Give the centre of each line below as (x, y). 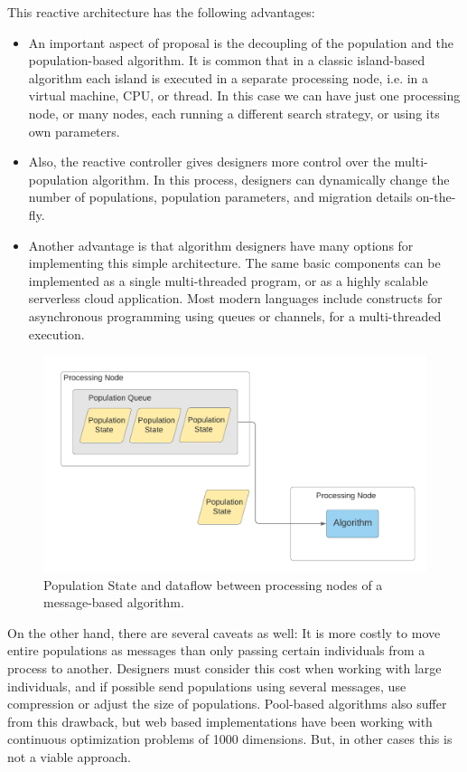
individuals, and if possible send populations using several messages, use (207, 686)
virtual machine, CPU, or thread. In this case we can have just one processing (244, 95)
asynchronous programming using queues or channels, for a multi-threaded (235, 315)
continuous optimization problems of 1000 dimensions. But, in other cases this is (230, 739)
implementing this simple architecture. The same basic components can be (234, 263)
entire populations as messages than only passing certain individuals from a (216, 650)
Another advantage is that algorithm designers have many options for (221, 245)
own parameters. (74, 131)
